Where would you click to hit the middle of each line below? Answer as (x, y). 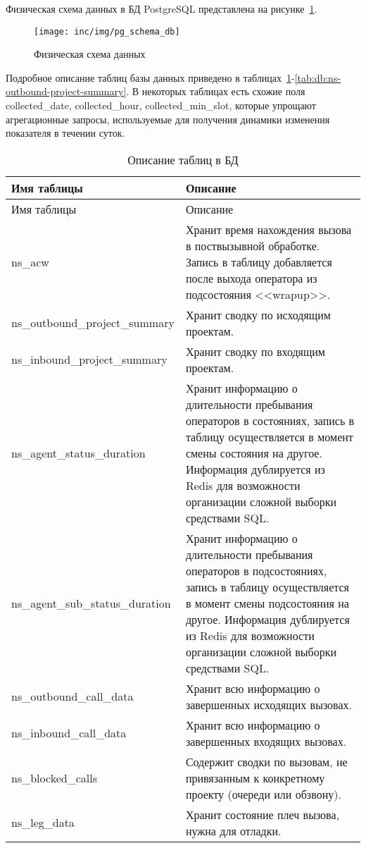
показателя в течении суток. (65, 133)
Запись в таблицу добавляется (259, 262)
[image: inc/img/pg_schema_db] (107, 31)
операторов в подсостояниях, (256, 570)
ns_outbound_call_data (72, 696)
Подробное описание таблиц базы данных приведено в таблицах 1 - (150, 77)
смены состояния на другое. (254, 453)
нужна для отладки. (233, 830)
